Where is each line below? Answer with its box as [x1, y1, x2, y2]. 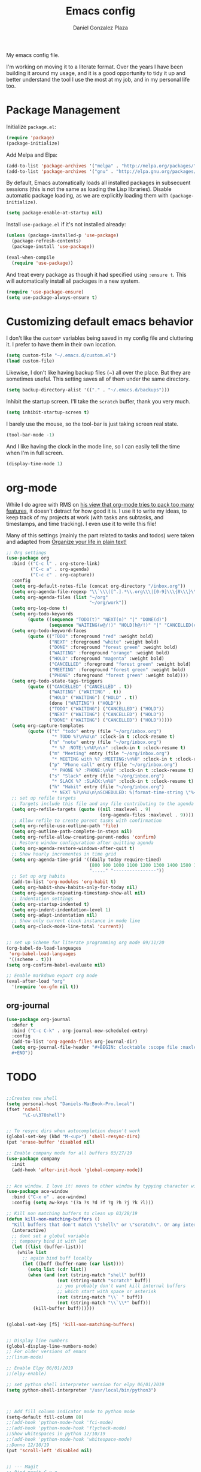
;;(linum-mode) [6, 1354, 44, 1360]
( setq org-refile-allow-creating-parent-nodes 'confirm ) [11, 834, 157, 840]
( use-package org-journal [6, 1016, 71, 1022]
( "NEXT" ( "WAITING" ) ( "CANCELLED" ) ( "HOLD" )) [48, 711, 165, 717]
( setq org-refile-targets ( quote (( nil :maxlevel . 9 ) [11, 806, 151, 812]
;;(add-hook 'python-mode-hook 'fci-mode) [6, 1420, 114, 1426]
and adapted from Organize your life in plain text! [6, 538, 127, 545]
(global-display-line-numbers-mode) [6, 1343, 98, 1349]
